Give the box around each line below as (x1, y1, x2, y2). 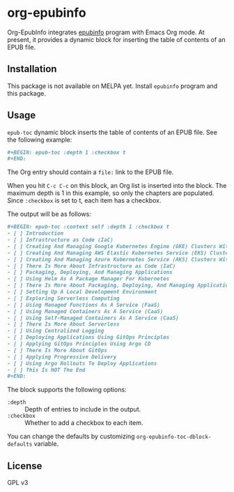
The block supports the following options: (7, 386, 127, 394)
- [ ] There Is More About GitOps (7, 347, 108, 354)
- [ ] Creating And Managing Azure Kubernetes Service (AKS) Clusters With (7, 256, 232, 263)
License (7, 460, 42, 472)
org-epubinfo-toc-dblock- (136, 433, 212, 441)
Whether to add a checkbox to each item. (24, 419, 143, 427)
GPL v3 (7, 479, 29, 487)
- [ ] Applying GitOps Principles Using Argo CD (7, 340, 151, 347)
